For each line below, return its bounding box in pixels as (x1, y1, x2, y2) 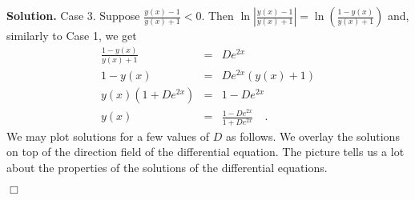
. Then (201, 7, 234, 23)
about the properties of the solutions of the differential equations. (6, 158, 328, 175)
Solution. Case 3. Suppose (6, 7, 140, 23)
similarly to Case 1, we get (6, 27, 137, 43)
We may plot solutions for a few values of (6, 127, 210, 144)
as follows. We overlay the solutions (225, 127, 400, 144)
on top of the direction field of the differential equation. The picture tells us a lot (6, 143, 405, 160)
